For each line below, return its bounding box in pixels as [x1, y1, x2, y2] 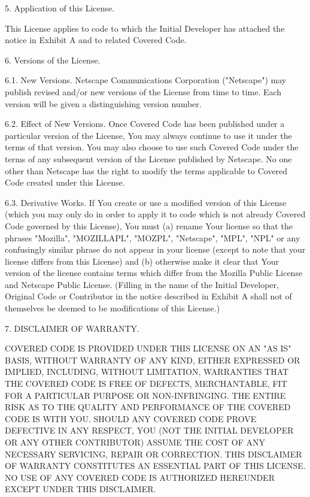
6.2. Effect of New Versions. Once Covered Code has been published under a [5, 117, 285, 130]
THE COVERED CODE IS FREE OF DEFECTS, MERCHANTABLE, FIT [5, 377, 287, 390]
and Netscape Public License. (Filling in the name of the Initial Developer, [5, 278, 279, 290]
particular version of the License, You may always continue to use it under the [5, 129, 292, 141]
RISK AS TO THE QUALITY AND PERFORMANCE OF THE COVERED [5, 401, 291, 413]
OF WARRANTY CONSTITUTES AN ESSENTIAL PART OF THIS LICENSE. [5, 459, 306, 472]
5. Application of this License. [5, 2, 115, 14]
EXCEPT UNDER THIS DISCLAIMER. [5, 483, 156, 495]
